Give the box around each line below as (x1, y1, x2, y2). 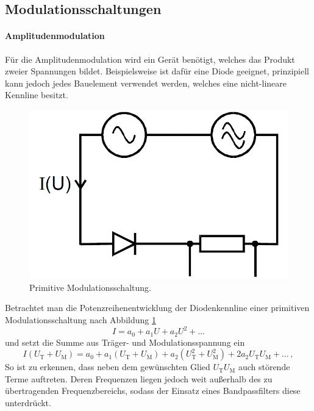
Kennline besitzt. (5, 88, 68, 101)
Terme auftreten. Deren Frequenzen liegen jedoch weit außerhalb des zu (5, 372, 273, 385)
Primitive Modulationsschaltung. (29, 281, 151, 293)
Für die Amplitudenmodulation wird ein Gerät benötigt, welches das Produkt (5, 52, 295, 65)
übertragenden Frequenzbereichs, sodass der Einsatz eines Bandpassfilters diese (5, 384, 301, 397)
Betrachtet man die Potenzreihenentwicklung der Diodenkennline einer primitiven (5, 301, 310, 314)
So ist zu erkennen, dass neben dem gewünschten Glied (5, 360, 210, 373)
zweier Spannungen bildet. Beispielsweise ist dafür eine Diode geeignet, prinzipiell (5, 65, 309, 77)
